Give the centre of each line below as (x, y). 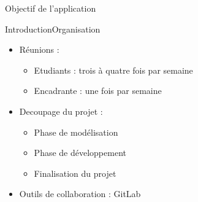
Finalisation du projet (75, 173)
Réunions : (39, 49)
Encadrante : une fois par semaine (98, 91)
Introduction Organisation (53, 29)
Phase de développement (80, 153)
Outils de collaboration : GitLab (80, 194)
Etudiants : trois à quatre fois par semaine (113, 70)
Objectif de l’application (51, 8)
